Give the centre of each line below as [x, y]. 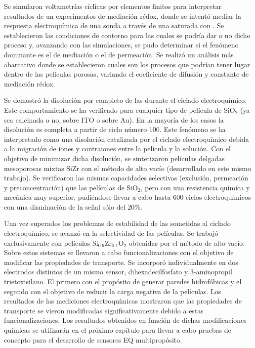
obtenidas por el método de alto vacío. [187, 242]
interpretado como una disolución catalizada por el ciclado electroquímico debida [127, 139]
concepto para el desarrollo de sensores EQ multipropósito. [93, 339]
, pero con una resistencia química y [195, 187]
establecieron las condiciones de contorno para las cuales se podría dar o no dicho [127, 35]
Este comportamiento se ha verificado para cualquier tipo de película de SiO [120, 109]
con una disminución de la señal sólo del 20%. [73, 206]
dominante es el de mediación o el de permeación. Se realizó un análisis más [119, 54]
